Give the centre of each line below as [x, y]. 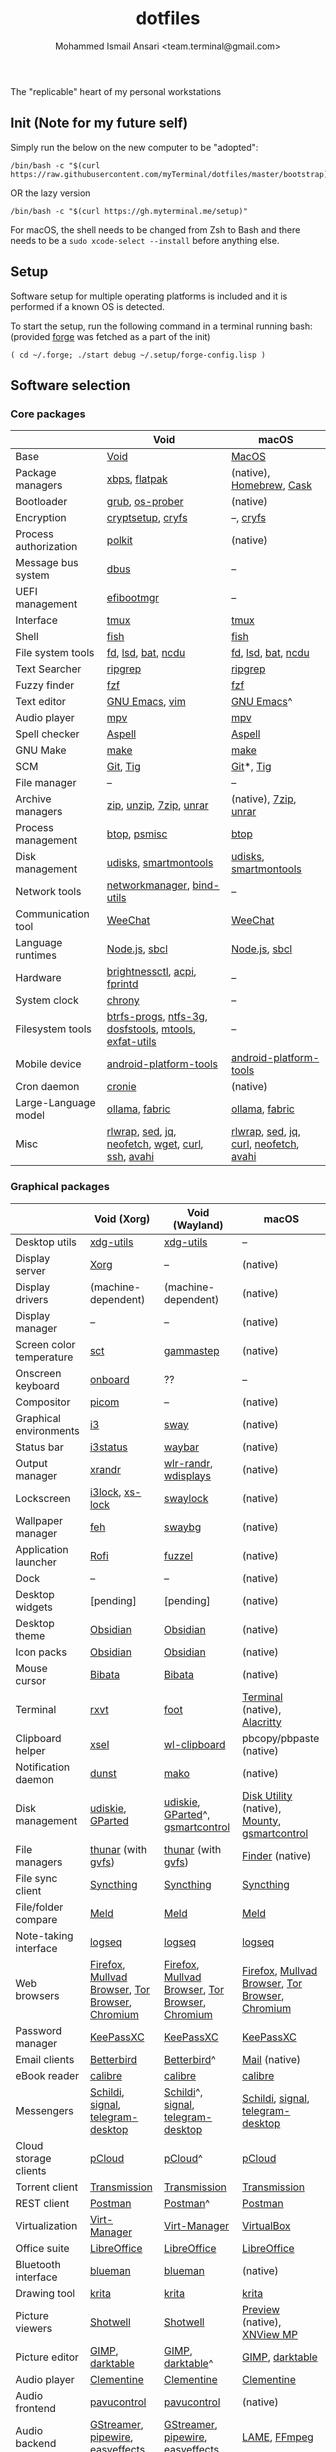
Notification [42, 1767]
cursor [31, 1680]
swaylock [186, 1498]
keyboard [37, 1385]
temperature [44, 1357]
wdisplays [187, 1475]
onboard [109, 1379]
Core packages [48, 414]
